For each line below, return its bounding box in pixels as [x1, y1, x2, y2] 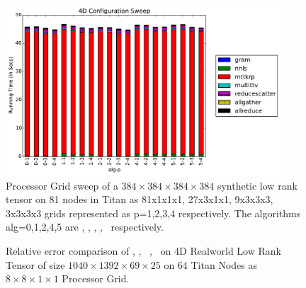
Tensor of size [6, 257, 65, 272]
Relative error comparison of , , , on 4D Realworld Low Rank [6, 243, 281, 258]
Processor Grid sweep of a [6, 178, 118, 192]
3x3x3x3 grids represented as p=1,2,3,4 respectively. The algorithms [6, 205, 301, 220]
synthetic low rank [217, 178, 297, 192]
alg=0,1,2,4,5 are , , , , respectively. [6, 219, 164, 234]
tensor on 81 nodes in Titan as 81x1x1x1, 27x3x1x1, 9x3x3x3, [6, 192, 273, 207]
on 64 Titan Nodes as [164, 257, 257, 272]
